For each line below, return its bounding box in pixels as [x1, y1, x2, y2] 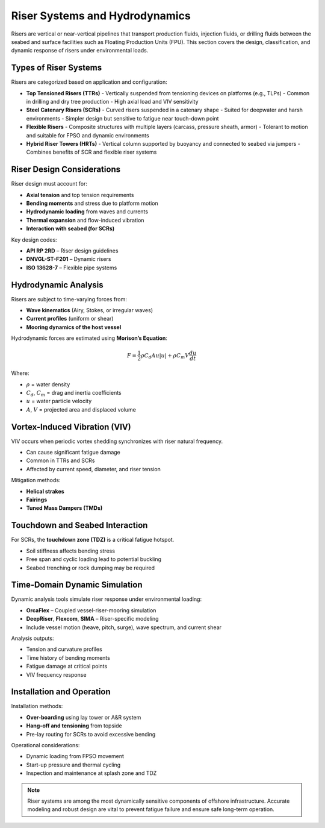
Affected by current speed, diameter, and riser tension [26, 465, 161, 472]
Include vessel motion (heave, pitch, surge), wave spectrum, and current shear [26, 624, 222, 631]
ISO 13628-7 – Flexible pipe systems [26, 264, 117, 271]
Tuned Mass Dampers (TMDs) [26, 504, 103, 512]
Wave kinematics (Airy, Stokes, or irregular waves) [26, 307, 153, 314]
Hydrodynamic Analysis [11, 280, 104, 290]
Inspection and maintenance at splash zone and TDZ [26, 770, 157, 777]
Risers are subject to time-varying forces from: [11, 295, 128, 303]
